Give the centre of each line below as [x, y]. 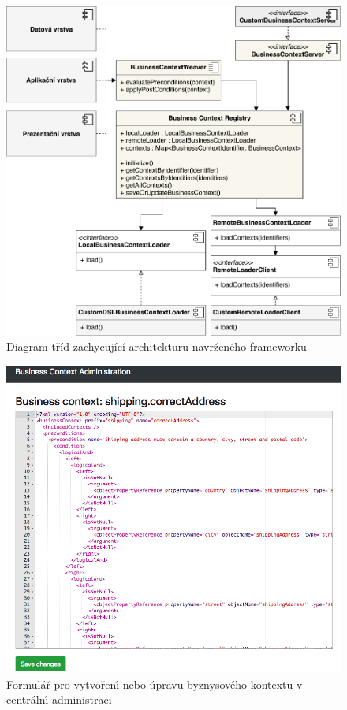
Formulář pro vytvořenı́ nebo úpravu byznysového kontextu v [155, 684]
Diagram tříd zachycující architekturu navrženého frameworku [157, 346]
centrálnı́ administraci [59, 699]
